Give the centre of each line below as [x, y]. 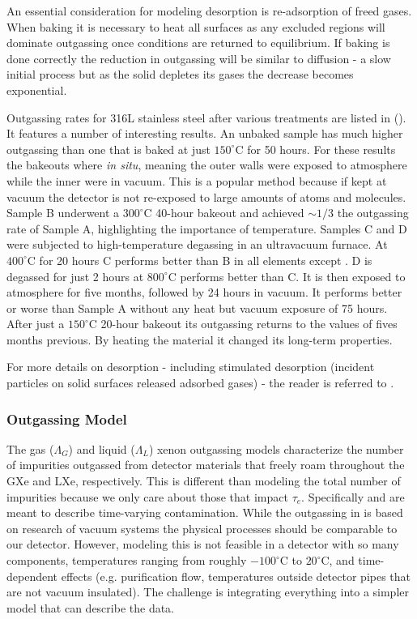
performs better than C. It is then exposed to [293, 276]
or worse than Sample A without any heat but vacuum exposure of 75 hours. [197, 307]
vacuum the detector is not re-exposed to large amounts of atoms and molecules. [206, 196]
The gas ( [30, 448]
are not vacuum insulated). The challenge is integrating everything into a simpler [208, 592]
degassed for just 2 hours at [75, 276]
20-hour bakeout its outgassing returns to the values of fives [249, 324]
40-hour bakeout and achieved [230, 213]
